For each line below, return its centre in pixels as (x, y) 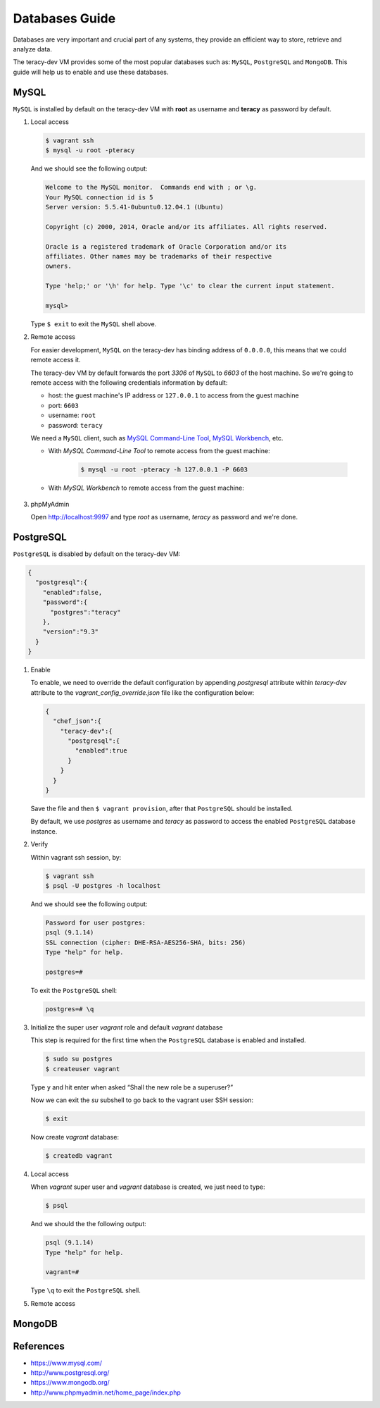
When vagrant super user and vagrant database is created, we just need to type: (148, 1187)
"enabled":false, (72, 592)
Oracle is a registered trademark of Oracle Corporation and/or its (166, 246)
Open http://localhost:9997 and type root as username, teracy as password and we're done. (164, 517)
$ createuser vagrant (83, 1069)
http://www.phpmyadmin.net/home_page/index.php (106, 1392)
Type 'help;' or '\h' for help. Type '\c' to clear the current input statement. (190, 286)
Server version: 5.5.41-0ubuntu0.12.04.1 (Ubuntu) (135, 207)
